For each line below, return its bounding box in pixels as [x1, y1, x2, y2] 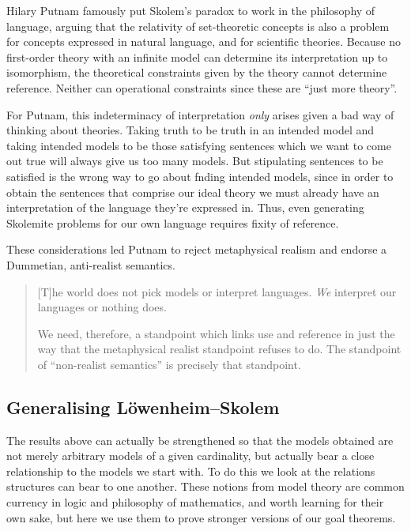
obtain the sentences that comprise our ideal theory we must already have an [6, 183, 379, 200]
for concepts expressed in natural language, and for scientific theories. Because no [6, 33, 401, 50]
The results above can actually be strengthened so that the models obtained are [6, 431, 394, 448]
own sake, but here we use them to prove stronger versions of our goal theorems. [6, 509, 396, 525]
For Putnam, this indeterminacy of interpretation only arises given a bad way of [6, 106, 394, 122]
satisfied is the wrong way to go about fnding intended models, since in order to [6, 168, 394, 184]
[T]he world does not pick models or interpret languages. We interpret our [37, 283, 397, 299]
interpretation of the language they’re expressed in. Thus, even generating [6, 199, 364, 216]
